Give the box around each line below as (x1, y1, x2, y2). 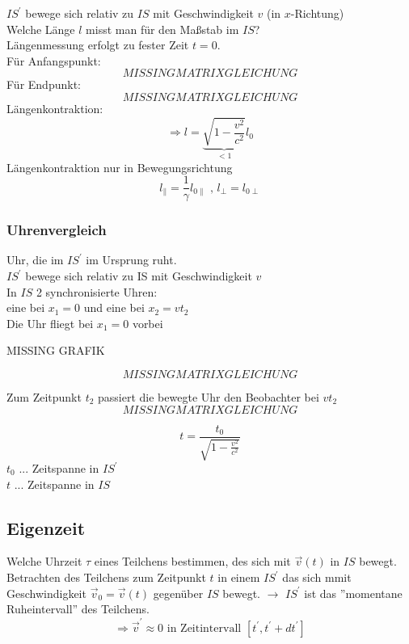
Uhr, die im (6, 251, 64, 268)
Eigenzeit (6, 515, 86, 540)
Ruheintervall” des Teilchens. (6, 600, 150, 617)
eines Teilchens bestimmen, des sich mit (94, 553, 291, 570)
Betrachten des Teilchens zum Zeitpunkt (6, 569, 206, 586)
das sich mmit (282, 569, 352, 586)
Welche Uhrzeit (6, 553, 82, 570)
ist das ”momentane (304, 584, 403, 601)
